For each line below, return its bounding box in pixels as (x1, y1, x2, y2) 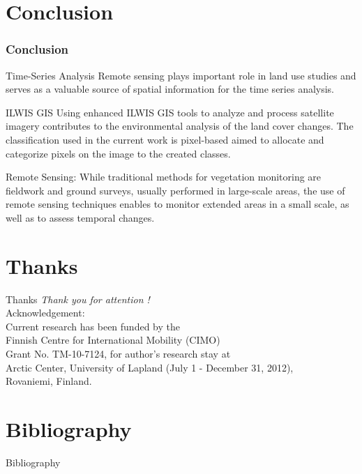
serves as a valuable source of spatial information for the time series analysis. (6, 82, 335, 96)
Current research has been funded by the (6, 319, 180, 333)
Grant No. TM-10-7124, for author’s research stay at (6, 346, 231, 361)
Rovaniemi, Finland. (6, 374, 92, 388)
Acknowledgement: (6, 305, 85, 320)
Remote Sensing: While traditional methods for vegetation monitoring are (6, 169, 322, 184)
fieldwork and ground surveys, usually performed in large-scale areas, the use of (6, 183, 345, 197)
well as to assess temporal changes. (6, 210, 155, 224)
